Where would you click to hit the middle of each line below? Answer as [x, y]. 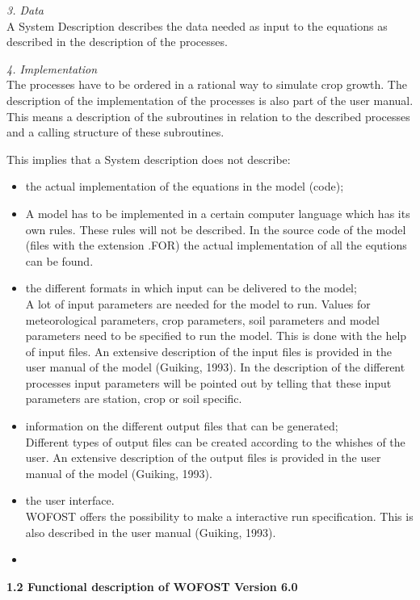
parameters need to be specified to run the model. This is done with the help [216, 336]
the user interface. [70, 500]
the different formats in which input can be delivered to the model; [191, 288]
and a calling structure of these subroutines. [115, 132]
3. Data [25, 10]
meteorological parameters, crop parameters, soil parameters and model [202, 319]
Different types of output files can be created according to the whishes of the [215, 441]
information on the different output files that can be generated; [182, 426]
